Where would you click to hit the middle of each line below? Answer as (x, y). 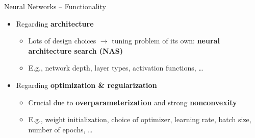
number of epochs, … (60, 129)
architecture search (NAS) (75, 50)
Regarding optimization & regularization (86, 85)
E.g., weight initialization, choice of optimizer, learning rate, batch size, (140, 119)
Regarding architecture (55, 23)
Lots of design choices (62, 41)
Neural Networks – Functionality (55, 6)
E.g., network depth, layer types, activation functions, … (116, 68)
